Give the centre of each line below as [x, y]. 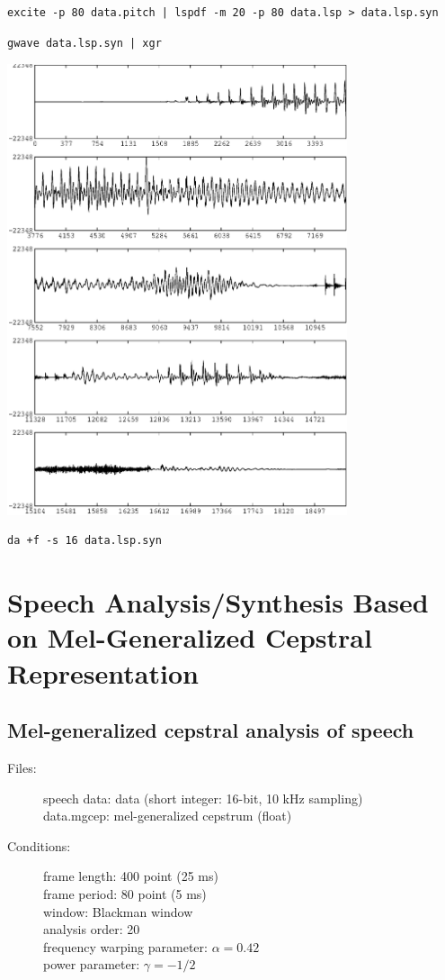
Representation [103, 672]
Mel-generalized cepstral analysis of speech [211, 730]
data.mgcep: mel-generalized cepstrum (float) [168, 816]
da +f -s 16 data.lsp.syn [85, 541]
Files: [22, 767]
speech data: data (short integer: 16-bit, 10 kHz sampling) [203, 798]
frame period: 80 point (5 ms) [125, 893]
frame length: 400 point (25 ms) [131, 876]
